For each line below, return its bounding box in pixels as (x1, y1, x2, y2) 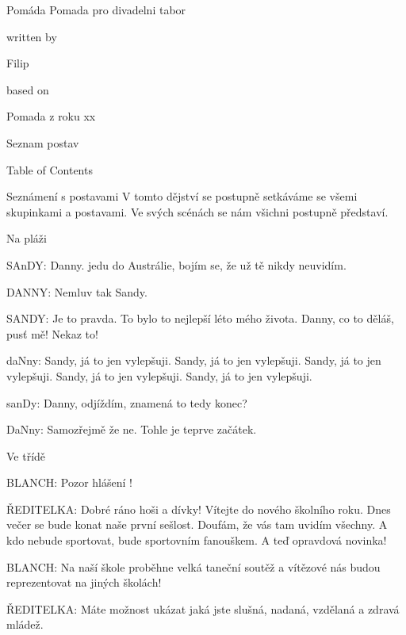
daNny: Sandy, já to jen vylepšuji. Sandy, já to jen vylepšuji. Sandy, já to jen (6, 352, 381, 369)
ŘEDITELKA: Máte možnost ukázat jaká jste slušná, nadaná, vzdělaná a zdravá (6, 600, 400, 617)
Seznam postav (6, 134, 79, 151)
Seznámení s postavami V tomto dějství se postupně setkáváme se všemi (6, 188, 358, 205)
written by (6, 28, 57, 44)
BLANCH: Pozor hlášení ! (6, 474, 132, 491)
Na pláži (6, 230, 47, 247)
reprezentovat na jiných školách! (6, 574, 162, 591)
